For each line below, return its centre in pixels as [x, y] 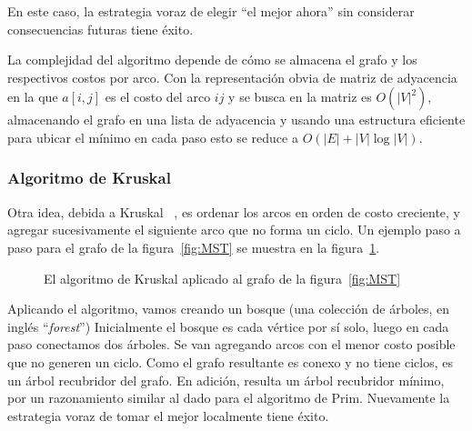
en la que [33, 97]
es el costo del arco [158, 97]
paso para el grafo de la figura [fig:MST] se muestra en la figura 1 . [194, 247]
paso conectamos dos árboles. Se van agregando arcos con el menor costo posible [231, 344]
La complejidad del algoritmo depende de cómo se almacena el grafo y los [212, 60]
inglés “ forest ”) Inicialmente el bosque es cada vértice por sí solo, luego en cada [228, 326]
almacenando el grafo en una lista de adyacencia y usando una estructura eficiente [236, 120]
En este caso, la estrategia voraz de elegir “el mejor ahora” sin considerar [211, 11]
